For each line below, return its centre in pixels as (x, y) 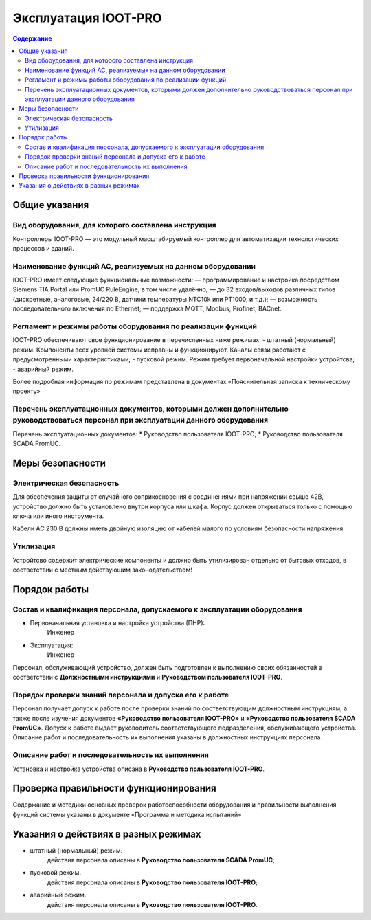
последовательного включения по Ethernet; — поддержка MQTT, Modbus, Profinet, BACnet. (147, 308)
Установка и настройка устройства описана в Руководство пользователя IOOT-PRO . (138, 769)
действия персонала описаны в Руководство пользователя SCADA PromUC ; (161, 860)
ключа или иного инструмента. (58, 516)
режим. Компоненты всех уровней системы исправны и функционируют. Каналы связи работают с (159, 350)
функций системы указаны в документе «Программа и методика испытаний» (127, 814)
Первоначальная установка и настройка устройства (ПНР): (117, 623)
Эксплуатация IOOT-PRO (87, 18)
